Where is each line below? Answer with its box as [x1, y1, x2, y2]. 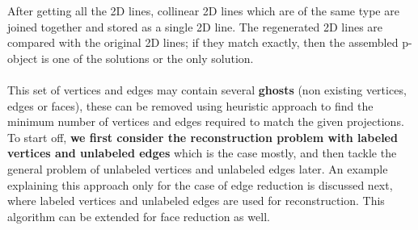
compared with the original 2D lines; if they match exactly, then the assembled [7, 34, 399, 51]
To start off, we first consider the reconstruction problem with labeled [7, 128, 398, 145]
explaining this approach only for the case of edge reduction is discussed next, [7, 176, 393, 193]
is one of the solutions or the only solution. [40, 49, 254, 66]
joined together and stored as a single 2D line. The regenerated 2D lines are [7, 18, 383, 35]
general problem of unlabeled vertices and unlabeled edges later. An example [7, 160, 388, 177]
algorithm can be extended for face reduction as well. [7, 207, 270, 224]
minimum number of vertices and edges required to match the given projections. [7, 113, 404, 130]
